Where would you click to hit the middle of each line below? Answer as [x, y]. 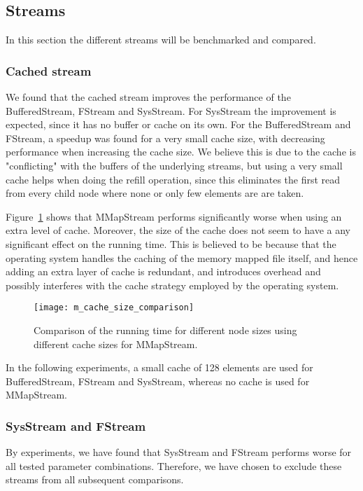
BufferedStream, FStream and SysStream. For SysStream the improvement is [171, 110]
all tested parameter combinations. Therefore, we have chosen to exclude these [174, 465]
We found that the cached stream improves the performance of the [148, 97]
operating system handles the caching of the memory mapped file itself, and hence [182, 257]
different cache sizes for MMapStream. [116, 344]
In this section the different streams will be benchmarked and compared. [161, 40]
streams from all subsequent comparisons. [95, 479]
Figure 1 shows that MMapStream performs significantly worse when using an [174, 216]
